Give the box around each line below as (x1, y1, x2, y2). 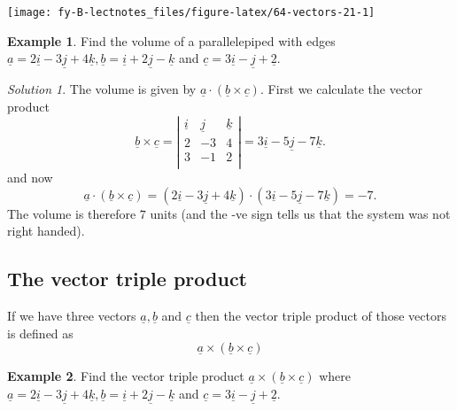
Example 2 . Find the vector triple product (7, 367, 244, 385)
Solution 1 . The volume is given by (7, 80, 197, 98)
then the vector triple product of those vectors (195, 306, 446, 325)
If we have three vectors (7, 306, 136, 325)
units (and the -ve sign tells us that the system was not (150, 204, 451, 222)
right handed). (7, 221, 85, 240)
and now (7, 168, 53, 187)
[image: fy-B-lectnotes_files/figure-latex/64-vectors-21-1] (7, 6, 376, 19)
